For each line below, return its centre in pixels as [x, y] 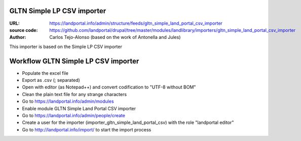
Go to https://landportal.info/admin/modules [68, 102]
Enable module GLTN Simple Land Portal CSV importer [79, 108]
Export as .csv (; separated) [51, 80]
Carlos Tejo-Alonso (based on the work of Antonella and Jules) [115, 37]
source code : [24, 30]
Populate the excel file [45, 73]
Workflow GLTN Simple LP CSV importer [74, 61]
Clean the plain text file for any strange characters [74, 94]
